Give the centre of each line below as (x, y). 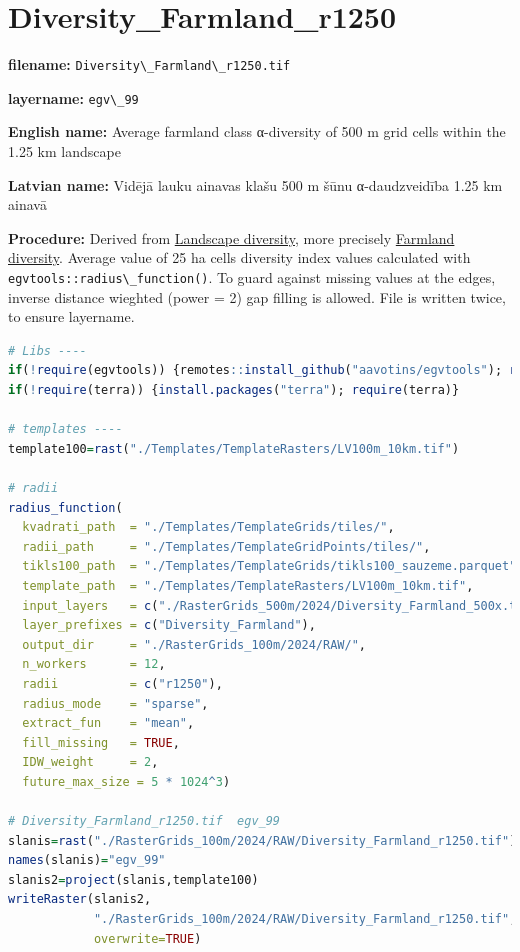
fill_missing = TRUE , (101, 742)
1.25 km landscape (64, 151)
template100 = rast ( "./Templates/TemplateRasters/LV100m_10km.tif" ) (234, 448)
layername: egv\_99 (73, 97)
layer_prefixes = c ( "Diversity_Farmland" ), (169, 625)
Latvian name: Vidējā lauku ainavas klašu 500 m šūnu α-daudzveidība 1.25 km (255, 184)
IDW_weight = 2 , (90, 762)
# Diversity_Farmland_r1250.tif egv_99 (144, 821)
